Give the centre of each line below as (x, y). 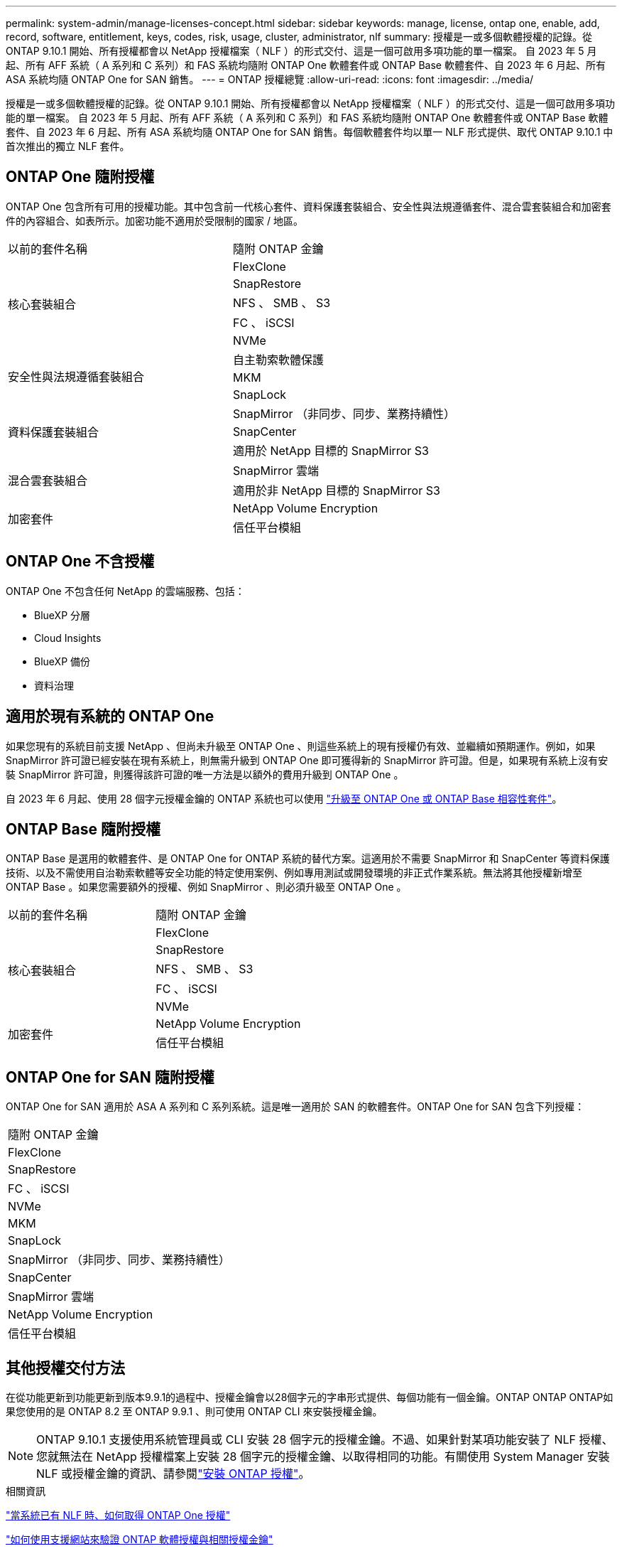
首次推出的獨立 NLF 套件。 (68, 146)
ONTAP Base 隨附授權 (83, 829)
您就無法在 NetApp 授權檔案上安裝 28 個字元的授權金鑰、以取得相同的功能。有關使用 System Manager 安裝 (323, 1457)
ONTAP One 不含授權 (80, 562)
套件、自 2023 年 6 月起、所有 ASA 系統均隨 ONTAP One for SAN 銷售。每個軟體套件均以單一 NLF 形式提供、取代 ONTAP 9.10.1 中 (310, 132)
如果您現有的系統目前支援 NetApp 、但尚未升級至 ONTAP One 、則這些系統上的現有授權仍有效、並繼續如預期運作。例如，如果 (301, 746)
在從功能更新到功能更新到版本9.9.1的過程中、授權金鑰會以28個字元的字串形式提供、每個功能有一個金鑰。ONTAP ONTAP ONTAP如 (310, 1397)
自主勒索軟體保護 (278, 359)
